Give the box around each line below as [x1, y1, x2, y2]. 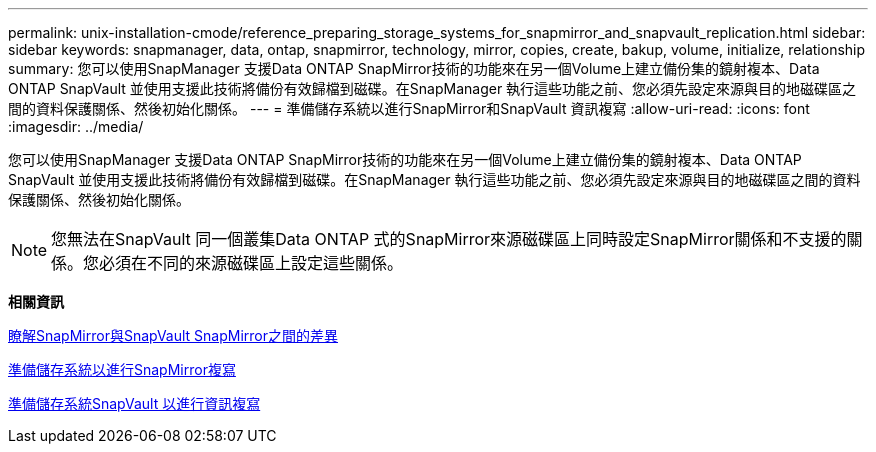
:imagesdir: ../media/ [8, 118, 144, 135]
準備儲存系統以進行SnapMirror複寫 [8, 361, 236, 378]
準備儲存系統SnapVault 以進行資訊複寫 [8, 395, 261, 412]
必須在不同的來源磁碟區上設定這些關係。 [99, 253, 404, 273]
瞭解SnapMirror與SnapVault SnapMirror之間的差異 [8, 327, 339, 344]
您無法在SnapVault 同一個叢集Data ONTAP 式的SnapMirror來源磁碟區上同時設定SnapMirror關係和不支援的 [51, 229, 847, 249]
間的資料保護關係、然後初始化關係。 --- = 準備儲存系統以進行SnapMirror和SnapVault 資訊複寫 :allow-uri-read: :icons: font [8, 100, 810, 117]
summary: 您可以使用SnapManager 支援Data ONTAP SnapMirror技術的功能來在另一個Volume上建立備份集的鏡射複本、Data [8, 60, 820, 77]
